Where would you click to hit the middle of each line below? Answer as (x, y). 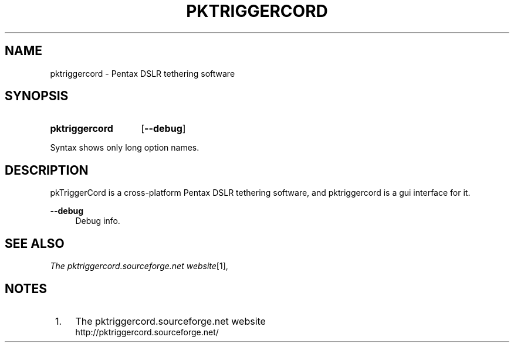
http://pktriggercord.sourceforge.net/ (147, 332)
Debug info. (98, 221)
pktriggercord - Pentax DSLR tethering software (143, 73)
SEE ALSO (35, 243)
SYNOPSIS (37, 96)
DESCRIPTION (47, 170)
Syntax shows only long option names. (125, 148)
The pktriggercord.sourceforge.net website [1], (139, 266)
